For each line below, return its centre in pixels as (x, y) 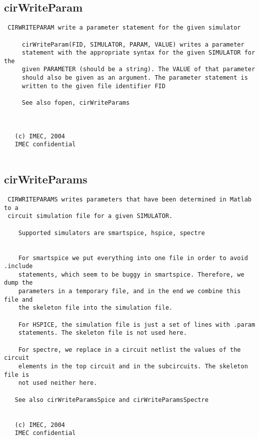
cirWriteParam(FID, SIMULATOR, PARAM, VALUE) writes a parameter (133, 44)
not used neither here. (58, 383)
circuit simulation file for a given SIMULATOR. (90, 216)
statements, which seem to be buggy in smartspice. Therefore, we (131, 274)
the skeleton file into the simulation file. (95, 308)
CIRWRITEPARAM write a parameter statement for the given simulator (124, 28)
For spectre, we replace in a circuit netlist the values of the (129, 350)
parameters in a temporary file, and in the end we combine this (129, 291)
